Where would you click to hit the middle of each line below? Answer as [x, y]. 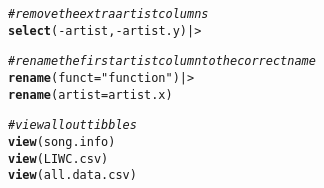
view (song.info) [62, 141]
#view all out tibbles [72, 125]
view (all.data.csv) [72, 175]
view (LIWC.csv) [58, 158]
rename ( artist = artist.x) [90, 94]
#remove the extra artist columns [108, 14]
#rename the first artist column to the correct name [162, 61]
